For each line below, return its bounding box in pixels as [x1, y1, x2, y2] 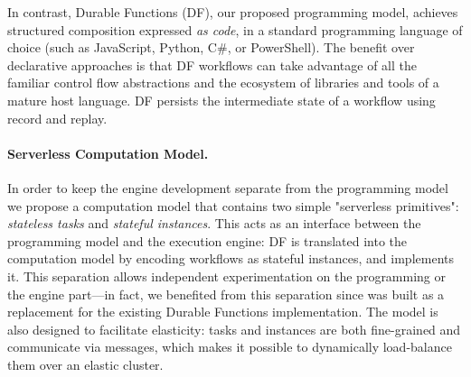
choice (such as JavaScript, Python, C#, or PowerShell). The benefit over [7, 38, 415, 57]
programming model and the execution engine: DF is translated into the [7, 231, 408, 250]
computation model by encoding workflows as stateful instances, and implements [7, 249, 454, 268]
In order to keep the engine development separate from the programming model [7, 178, 448, 197]
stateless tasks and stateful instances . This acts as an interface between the [7, 214, 421, 233]
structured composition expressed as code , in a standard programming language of [7, 20, 463, 39]
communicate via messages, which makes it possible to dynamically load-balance [7, 337, 452, 356]
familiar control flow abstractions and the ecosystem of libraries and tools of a [7, 73, 439, 92]
